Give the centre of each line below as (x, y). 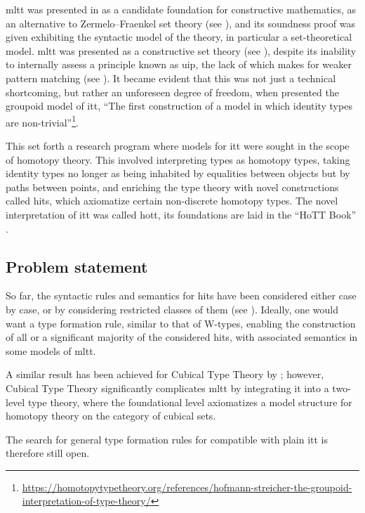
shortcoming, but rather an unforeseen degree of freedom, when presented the (172, 92)
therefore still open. (48, 453)
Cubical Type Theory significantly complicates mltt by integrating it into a (167, 388)
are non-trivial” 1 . (42, 121)
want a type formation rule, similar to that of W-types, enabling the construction (181, 323)
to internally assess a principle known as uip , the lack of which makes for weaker (179, 64)
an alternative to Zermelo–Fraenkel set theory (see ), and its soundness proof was (180, 23)
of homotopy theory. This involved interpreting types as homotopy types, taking (178, 159)
